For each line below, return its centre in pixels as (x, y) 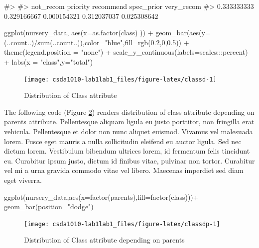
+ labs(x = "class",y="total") (49, 61)
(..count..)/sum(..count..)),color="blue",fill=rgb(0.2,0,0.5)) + (97, 42)
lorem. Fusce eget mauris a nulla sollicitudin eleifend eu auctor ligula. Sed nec (123, 141)
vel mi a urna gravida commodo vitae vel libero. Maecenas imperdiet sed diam (124, 170)
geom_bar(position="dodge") (49, 207)
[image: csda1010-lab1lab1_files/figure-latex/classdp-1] (122, 224)
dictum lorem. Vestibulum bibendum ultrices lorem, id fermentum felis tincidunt (127, 151)
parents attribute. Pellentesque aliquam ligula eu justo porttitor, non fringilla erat (129, 122)
